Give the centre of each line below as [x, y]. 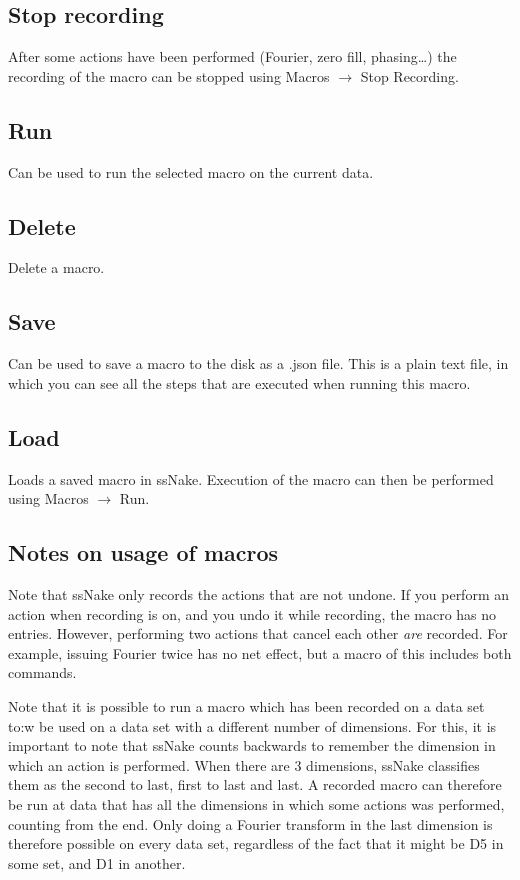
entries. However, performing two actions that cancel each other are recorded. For [258, 633]
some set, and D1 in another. [97, 862]
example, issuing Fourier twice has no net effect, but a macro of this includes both [260, 652]
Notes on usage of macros [143, 552]
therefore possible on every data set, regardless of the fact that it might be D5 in [256, 843]
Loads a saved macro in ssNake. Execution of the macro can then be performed [251, 478]
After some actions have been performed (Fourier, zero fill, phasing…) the [232, 56]
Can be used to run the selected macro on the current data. [191, 171]
